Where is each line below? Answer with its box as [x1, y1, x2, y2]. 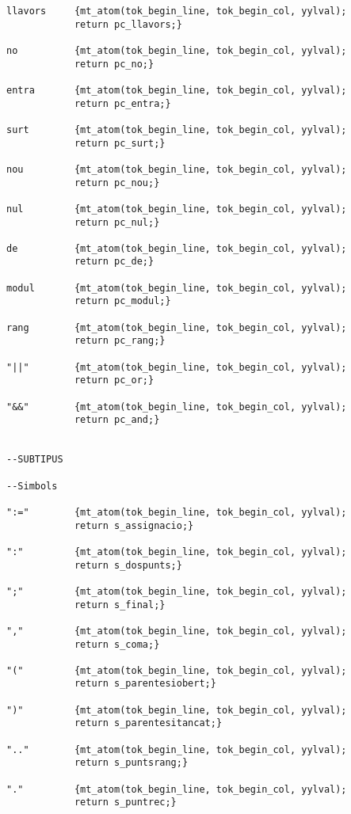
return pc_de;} [74, 256, 155, 268]
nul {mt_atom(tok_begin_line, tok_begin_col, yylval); [6, 203, 347, 215]
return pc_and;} [74, 414, 160, 426]
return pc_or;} [74, 375, 155, 386]
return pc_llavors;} [74, 18, 182, 30]
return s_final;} [74, 599, 166, 610]
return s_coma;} [74, 638, 160, 650]
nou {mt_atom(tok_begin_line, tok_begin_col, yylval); [6, 163, 347, 175]
